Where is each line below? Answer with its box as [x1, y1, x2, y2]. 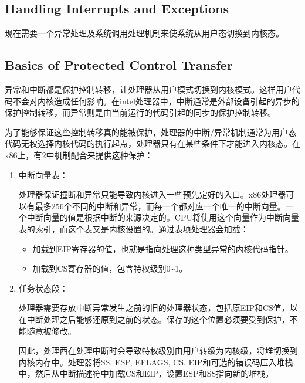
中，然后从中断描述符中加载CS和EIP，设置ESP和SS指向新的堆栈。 [18, 367, 274, 379]
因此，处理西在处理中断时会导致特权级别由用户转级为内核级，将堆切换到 [18, 344, 298, 357]
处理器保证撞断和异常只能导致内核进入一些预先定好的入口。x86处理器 [18, 188, 286, 201]
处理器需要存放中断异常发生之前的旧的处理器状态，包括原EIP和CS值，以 [18, 301, 298, 314]
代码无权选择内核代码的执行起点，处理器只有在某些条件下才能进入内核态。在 [5, 137, 300, 150]
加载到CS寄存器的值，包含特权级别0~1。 [32, 262, 188, 274]
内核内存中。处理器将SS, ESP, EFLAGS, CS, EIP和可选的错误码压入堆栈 [18, 355, 293, 368]
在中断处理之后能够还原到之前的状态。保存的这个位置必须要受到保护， [18, 313, 290, 325]
